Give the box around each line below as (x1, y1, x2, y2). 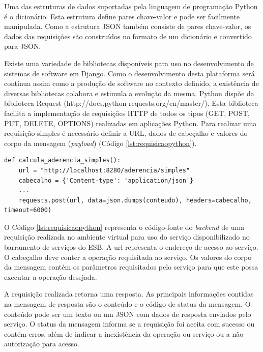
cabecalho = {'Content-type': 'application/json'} (18, 177, 194, 184)
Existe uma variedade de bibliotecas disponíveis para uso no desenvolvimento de (4, 57, 254, 68)
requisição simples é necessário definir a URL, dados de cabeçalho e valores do (4, 128, 248, 138)
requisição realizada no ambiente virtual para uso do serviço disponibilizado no (4, 231, 250, 242)
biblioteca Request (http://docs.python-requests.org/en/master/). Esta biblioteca (4, 98, 258, 108)
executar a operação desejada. (4, 271, 97, 282)
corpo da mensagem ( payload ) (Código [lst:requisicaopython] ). (4, 137, 197, 148)
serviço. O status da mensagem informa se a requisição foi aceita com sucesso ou (4, 318, 255, 329)
